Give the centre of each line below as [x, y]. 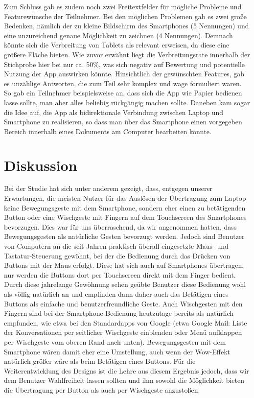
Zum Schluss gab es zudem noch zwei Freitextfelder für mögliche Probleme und [123, 6]
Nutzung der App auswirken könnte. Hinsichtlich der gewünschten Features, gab [124, 74]
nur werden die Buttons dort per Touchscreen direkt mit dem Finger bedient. [120, 274]
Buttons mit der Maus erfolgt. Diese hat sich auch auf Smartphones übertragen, [124, 265]
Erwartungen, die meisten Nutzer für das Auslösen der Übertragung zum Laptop [125, 198]
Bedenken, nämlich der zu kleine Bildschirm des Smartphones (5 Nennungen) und [127, 26]
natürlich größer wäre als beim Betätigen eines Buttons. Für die [100, 361]
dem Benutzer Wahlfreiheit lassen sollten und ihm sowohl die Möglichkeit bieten [124, 380]
